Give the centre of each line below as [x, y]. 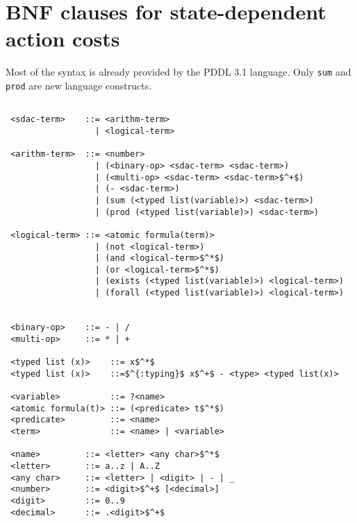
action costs [63, 38]
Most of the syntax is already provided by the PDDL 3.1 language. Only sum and [178, 72]
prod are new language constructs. [79, 85]
